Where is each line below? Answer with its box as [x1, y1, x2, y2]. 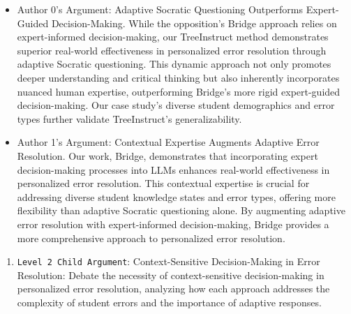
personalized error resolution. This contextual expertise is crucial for [17, 176, 310, 190]
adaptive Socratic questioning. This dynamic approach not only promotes [17, 57, 331, 71]
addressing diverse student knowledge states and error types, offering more [17, 189, 336, 204]
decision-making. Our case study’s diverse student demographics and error [17, 98, 335, 112]
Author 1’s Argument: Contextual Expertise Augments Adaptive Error [17, 135, 320, 149]
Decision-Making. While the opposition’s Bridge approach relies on [51, 15, 337, 30]
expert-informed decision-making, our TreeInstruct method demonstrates [17, 29, 329, 44]
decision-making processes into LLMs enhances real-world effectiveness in [17, 162, 330, 177]
